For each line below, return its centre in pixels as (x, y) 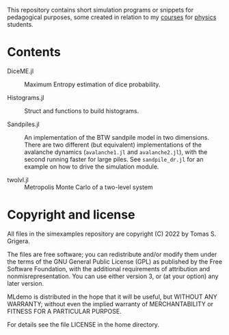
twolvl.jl (18, 179)
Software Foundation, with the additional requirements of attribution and (109, 269)
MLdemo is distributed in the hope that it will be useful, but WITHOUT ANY (112, 297)
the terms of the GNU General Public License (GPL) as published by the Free (115, 261)
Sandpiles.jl (23, 124)
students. (21, 24)
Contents (34, 52)
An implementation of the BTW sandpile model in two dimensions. (117, 137)
